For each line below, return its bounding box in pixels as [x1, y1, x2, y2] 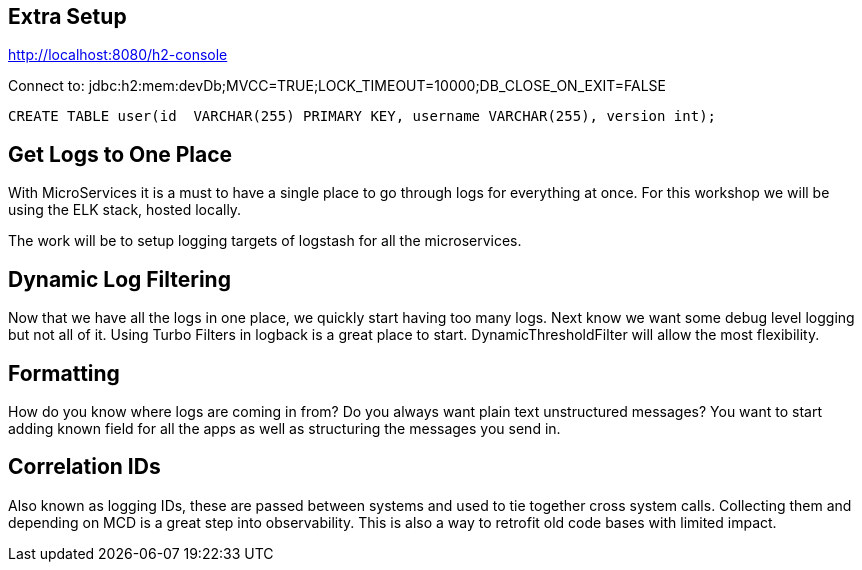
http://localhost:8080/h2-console [8, 46, 228, 64]
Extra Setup [8, 4, 127, 29]
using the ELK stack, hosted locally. [8, 201, 242, 219]
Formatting [8, 360, 120, 386]
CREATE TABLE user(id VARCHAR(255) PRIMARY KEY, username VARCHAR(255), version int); [8, 108, 717, 125]
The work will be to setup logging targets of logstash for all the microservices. [8, 232, 522, 250]
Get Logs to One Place [8, 141, 233, 167]
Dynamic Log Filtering [8, 266, 231, 292]
